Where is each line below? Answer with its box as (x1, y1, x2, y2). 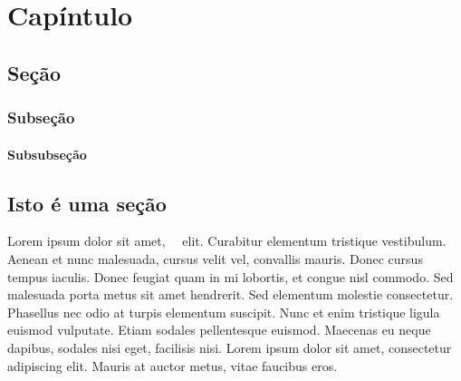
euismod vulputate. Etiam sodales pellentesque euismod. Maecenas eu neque (7, 320, 431, 339)
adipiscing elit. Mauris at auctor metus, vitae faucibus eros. (7, 356, 338, 375)
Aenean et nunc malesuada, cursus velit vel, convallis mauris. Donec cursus (7, 249, 423, 268)
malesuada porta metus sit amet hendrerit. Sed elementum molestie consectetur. (7, 285, 454, 304)
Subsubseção (7, 144, 87, 163)
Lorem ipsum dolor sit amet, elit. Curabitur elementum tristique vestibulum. (7, 231, 447, 250)
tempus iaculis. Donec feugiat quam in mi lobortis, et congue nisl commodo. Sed (7, 267, 454, 286)
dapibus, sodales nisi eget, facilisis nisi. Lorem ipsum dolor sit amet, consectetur (7, 337, 452, 357)
